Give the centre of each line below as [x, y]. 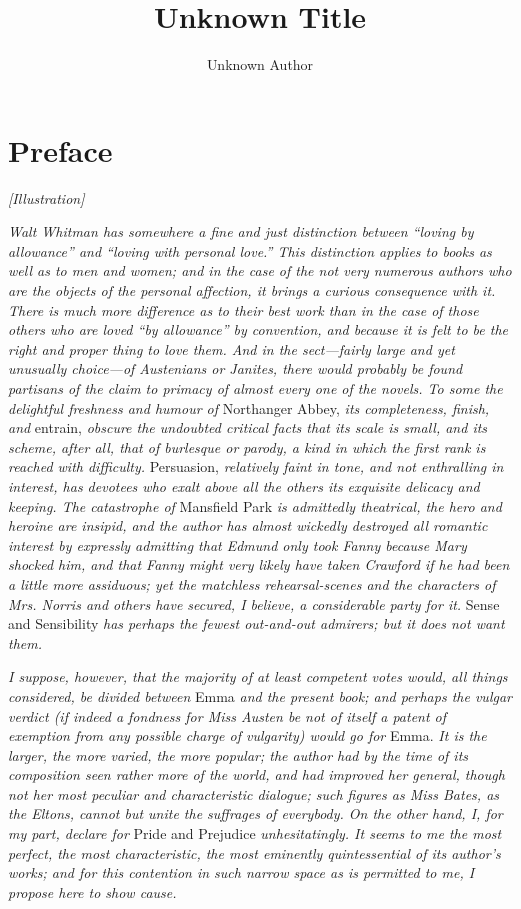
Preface [60, 149]
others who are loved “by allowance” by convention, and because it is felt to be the [258, 329]
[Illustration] [46, 197]
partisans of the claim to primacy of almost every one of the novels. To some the [255, 388]
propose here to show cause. [92, 891]
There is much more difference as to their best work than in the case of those [243, 309]
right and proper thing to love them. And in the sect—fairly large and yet [231, 348]
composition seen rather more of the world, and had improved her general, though [256, 774]
